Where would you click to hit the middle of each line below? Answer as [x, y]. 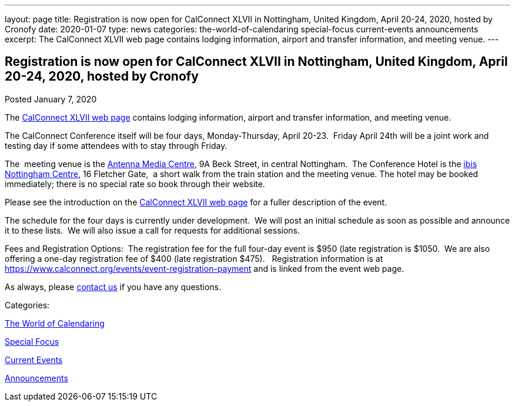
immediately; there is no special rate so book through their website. [135, 184]
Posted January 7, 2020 [51, 99]
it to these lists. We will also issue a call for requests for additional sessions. [153, 230]
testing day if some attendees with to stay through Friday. [116, 145]
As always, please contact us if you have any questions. [113, 287]
